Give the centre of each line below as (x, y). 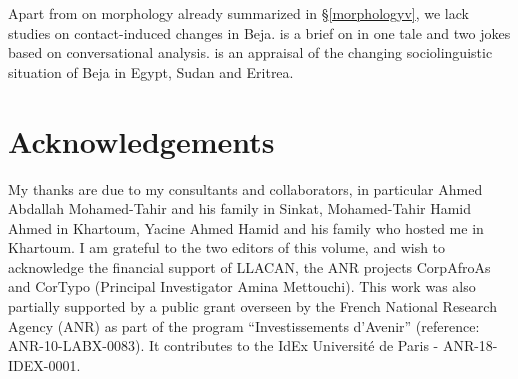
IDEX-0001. (44, 364)
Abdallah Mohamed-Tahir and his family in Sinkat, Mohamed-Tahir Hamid (240, 208)
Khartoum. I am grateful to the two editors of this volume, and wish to (227, 247)
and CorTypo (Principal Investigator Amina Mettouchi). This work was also (242, 286)
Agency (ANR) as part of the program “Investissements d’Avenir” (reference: (244, 325)
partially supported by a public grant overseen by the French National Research (252, 306)
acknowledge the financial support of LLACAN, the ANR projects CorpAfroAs (249, 266)
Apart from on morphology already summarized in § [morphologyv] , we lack (238, 13)
